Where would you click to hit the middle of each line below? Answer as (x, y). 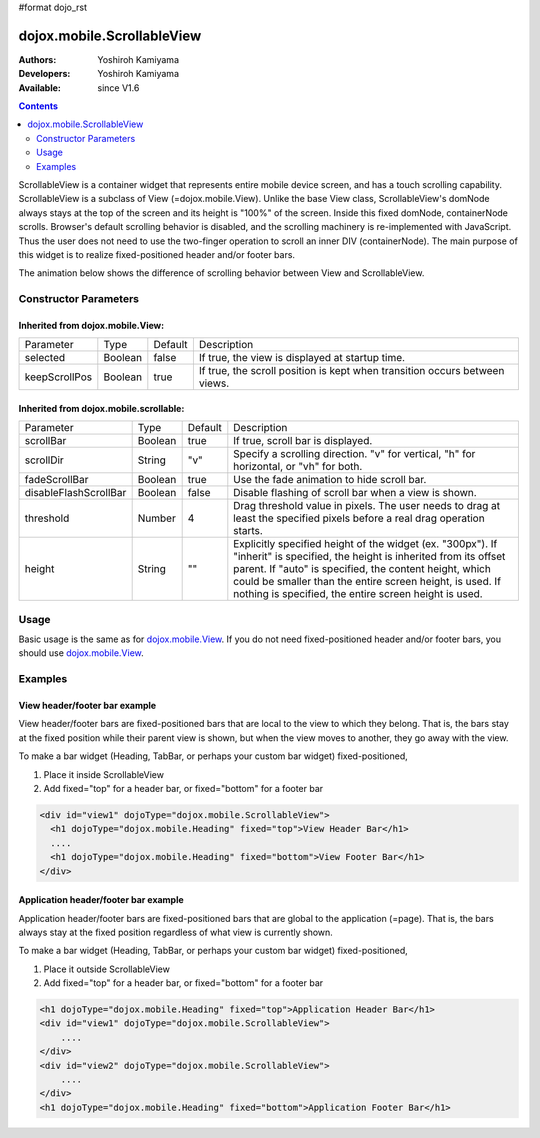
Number (157, 518)
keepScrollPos (58, 377)
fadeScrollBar (56, 480)
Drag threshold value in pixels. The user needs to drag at (366, 506)
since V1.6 (118, 87)
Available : (40, 87)
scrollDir (44, 460)
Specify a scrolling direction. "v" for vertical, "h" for (354, 454)
